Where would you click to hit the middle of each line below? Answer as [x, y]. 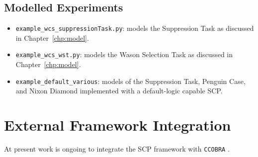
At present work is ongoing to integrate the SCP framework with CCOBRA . [117, 149]
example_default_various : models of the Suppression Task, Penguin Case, [130, 81]
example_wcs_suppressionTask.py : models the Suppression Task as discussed [135, 28]
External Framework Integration [118, 125]
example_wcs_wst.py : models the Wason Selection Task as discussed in [124, 54]
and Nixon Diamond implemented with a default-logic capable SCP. [119, 91]
